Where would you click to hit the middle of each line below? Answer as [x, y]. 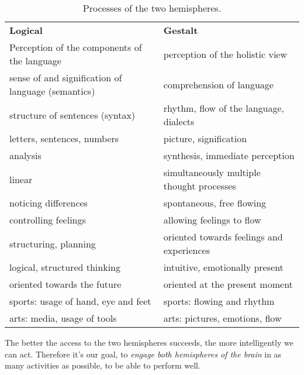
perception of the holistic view [225, 54]
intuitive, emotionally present [223, 267]
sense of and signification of [66, 78]
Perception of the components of [76, 47]
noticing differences [49, 203]
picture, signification [205, 138]
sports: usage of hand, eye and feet [80, 301]
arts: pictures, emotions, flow [222, 318]
